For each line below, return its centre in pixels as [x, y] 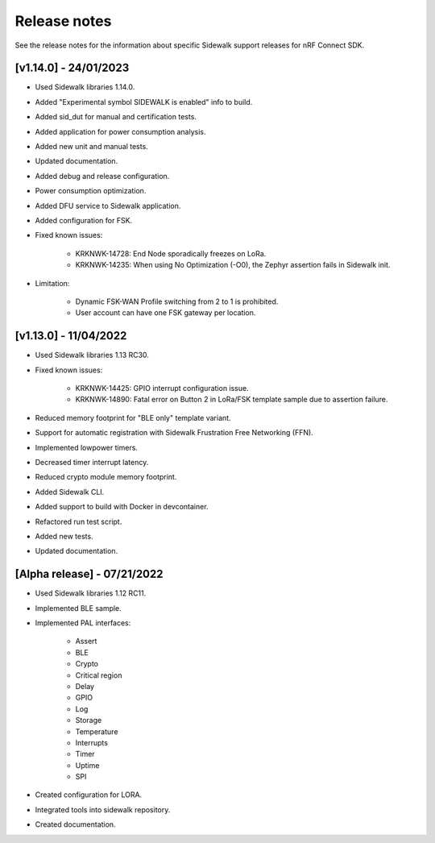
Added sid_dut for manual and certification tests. [116, 117]
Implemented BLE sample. [79, 608]
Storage [89, 720]
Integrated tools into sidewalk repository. [103, 809]
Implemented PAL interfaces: [83, 623]
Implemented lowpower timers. [87, 447]
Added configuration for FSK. [84, 220]
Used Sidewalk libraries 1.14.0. [85, 87]
